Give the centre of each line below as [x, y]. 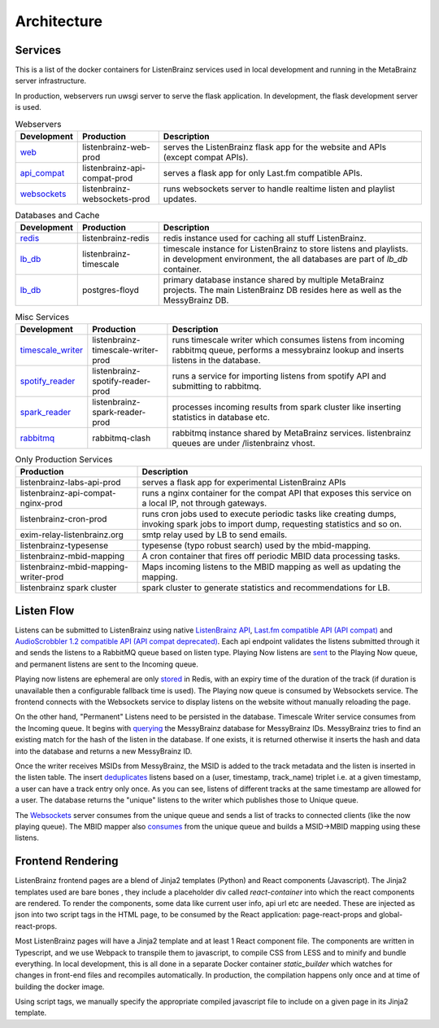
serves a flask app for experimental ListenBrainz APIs [244, 483]
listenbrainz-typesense [64, 545]
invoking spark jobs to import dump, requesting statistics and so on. [272, 524]
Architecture [59, 21]
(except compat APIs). [206, 157]
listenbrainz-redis [116, 238]
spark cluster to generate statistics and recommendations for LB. [266, 588]
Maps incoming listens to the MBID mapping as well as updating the [272, 567]
